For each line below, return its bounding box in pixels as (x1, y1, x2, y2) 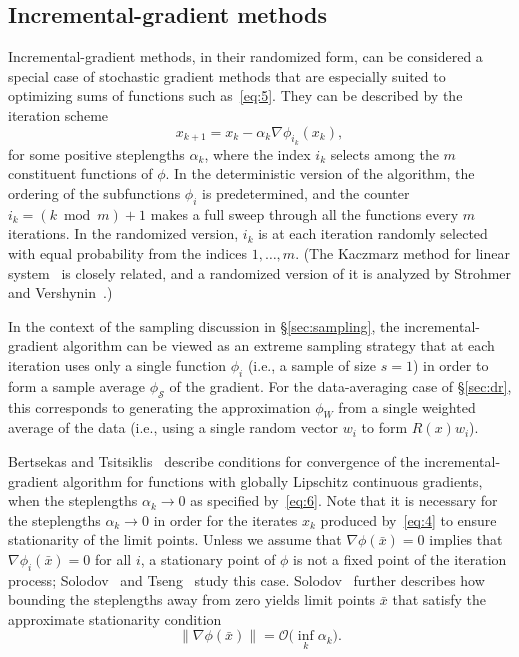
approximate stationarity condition (8, 608, 222, 629)
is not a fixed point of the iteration (293, 548, 507, 569)
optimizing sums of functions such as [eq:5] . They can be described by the (8, 85, 463, 106)
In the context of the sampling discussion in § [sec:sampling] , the (8, 315, 400, 336)
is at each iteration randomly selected (258, 223, 488, 244)
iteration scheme (8, 104, 109, 125)
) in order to (412, 354, 489, 375)
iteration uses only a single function (8, 354, 227, 375)
